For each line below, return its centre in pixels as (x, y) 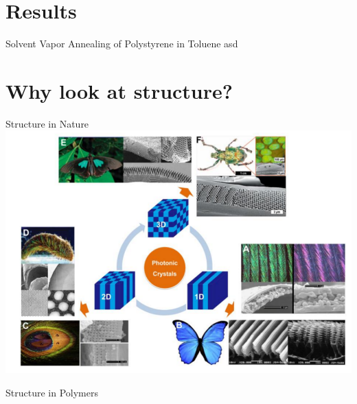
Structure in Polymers (52, 392)
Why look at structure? (119, 90)
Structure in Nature (47, 123)
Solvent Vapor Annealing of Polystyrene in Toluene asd (122, 44)
